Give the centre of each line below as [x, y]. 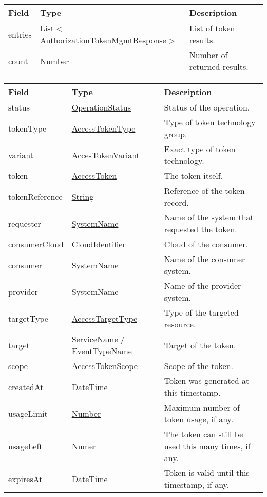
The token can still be [204, 434]
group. [176, 134]
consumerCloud [36, 244]
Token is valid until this [207, 473]
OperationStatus [101, 107]
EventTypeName [102, 351]
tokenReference [35, 196]
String [83, 196]
